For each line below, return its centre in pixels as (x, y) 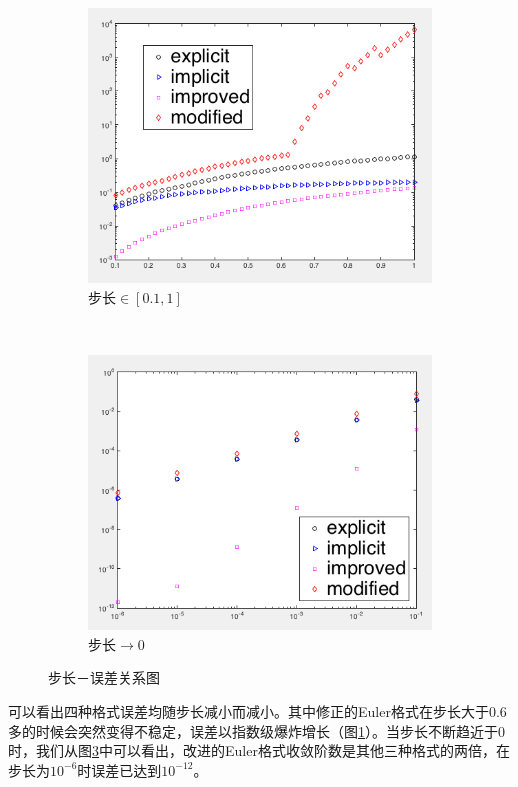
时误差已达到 (119, 769)
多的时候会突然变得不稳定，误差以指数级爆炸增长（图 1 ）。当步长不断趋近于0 (256, 730)
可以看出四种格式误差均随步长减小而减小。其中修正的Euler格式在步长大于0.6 (257, 710)
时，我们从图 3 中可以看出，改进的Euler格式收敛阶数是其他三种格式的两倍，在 (259, 750)
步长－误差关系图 (104, 677)
